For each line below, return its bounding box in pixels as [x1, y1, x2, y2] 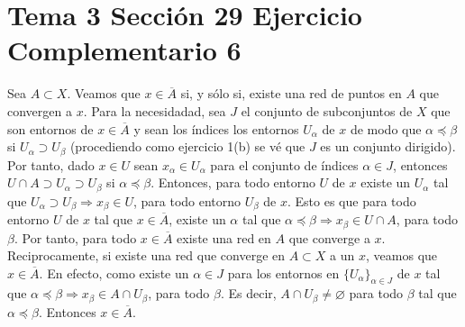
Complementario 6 [7, 32, 242, 68]
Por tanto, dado [7, 155, 95, 174]
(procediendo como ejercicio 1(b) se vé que [69, 137, 305, 156]
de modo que [350, 119, 422, 138]
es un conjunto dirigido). [320, 137, 456, 156]
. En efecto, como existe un [39, 263, 189, 282]
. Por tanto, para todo [14, 228, 137, 247]
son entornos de [7, 119, 94, 138]
